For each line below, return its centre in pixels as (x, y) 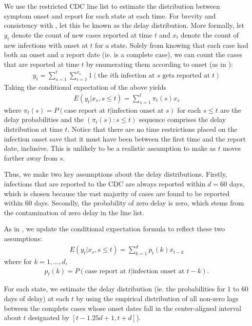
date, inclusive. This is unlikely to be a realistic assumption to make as (110, 148)
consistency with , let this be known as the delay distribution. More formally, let (124, 25)
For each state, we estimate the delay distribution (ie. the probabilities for (115, 289)
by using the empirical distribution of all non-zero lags (157, 298)
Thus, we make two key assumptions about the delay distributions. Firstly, (116, 174)
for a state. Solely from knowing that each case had (172, 45)
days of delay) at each (37, 298)
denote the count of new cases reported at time (82, 34)
